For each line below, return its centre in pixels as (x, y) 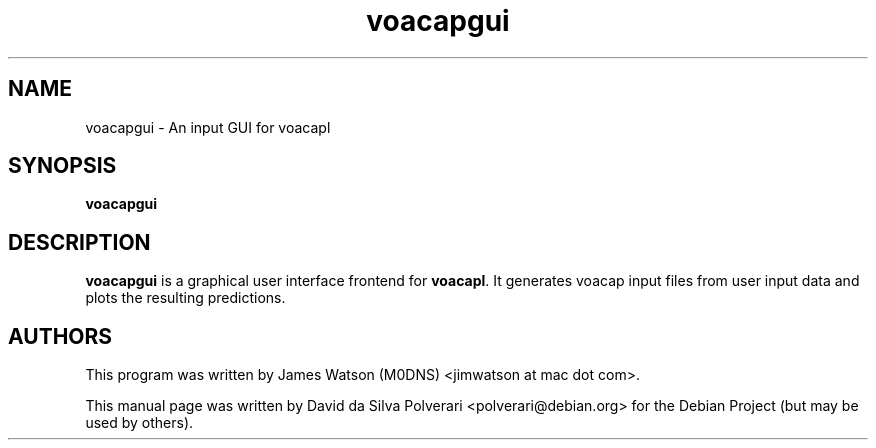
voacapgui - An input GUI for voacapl (208, 127)
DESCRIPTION (79, 242)
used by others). (139, 423)
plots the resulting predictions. (185, 298)
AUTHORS (60, 336)
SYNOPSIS (62, 166)
